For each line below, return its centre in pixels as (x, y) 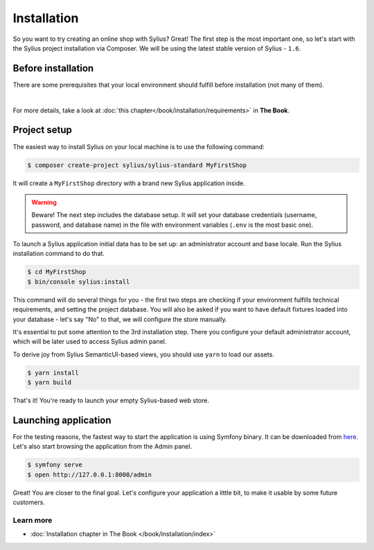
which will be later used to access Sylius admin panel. (90, 342)
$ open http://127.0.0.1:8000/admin (90, 474)
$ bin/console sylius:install (79, 282)
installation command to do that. (59, 254)
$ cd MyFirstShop (57, 272)
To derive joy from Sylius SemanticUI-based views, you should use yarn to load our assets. (144, 354)
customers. (29, 502)
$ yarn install (53, 372)
